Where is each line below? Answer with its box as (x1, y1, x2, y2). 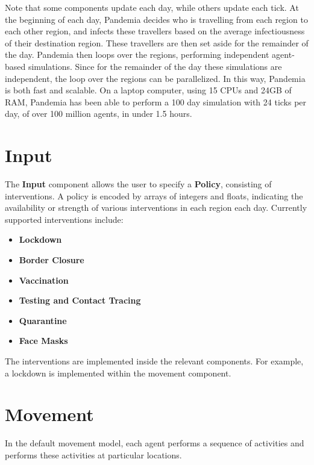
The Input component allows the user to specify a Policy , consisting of (5, 178, 272, 190)
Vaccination (19, 273, 69, 286)
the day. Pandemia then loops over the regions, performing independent (5, 48, 269, 61)
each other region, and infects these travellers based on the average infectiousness (5, 25, 305, 37)
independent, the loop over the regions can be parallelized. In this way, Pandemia (5, 72, 306, 84)
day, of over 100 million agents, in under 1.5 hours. (5, 107, 192, 120)
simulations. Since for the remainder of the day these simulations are (28, 60, 282, 72)
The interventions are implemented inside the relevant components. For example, (5, 355, 304, 367)
